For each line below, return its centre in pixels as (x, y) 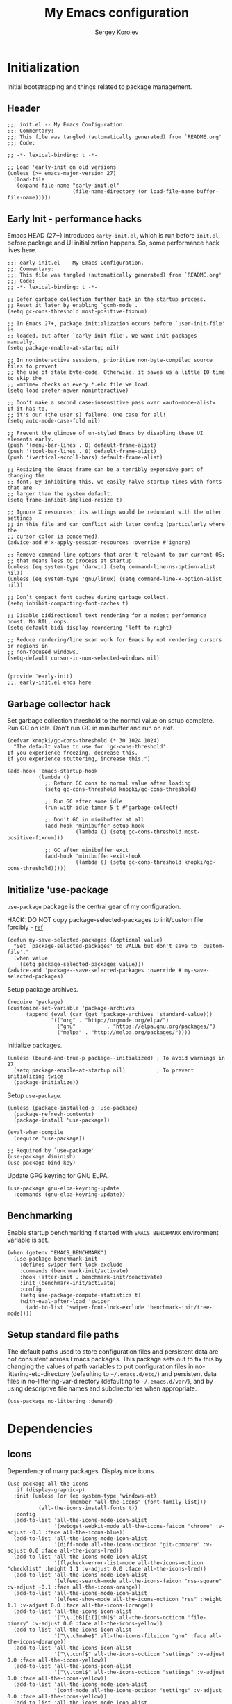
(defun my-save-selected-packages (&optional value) (85, 940)
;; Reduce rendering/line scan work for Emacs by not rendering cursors (115, 640)
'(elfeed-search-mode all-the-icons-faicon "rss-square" (138, 1581)
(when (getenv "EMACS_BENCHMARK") (57, 1252)
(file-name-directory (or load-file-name (133, 191)
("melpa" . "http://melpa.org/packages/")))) (124, 1032)
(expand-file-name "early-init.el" (68, 186)
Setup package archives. (43, 989)
